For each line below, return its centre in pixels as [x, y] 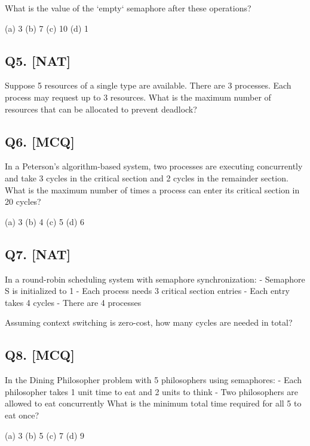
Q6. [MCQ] [40, 141]
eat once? [22, 415]
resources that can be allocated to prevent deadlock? [101, 109]
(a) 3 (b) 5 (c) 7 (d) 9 [44, 435]
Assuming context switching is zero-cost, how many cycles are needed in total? [149, 322]
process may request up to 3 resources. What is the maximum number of [138, 97]
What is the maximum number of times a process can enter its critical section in [152, 189]
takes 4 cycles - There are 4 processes [73, 302]
